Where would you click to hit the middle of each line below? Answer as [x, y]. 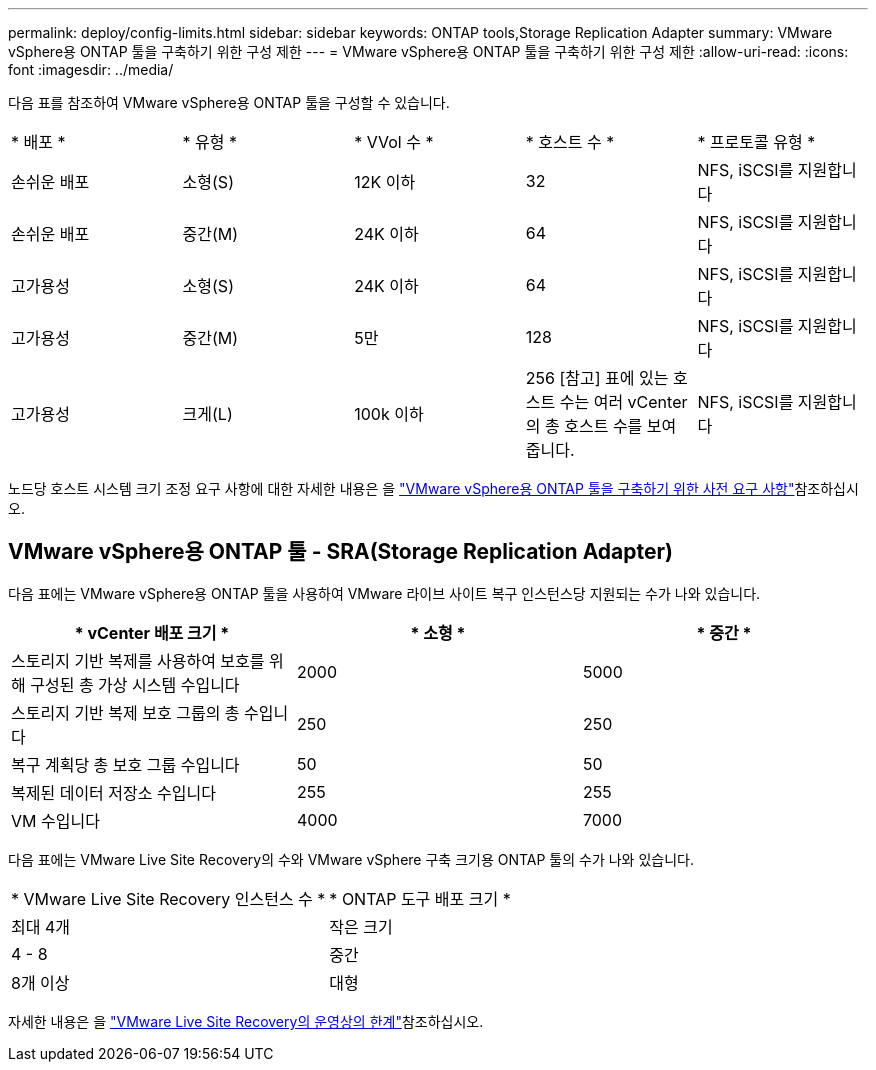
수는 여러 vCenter [623, 402]
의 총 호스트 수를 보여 [601, 426]
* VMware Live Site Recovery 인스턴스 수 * [168, 898]
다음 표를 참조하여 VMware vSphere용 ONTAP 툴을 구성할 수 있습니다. [229, 102]
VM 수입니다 [55, 820]
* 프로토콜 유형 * [756, 142]
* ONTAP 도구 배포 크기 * [420, 898]
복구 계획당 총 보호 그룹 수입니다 [125, 764]
